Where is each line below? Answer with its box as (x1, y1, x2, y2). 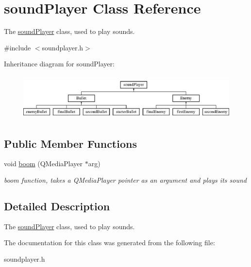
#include (4, 42, 31, 52)
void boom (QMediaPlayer (4, 158, 83, 169)
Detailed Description (4, 198, 110, 213)
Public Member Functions (4, 136, 137, 151)
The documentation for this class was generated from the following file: (4, 237, 215, 248)
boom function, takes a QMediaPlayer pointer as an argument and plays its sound (4, 174, 247, 185)
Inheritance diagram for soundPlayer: (4, 59, 115, 69)
